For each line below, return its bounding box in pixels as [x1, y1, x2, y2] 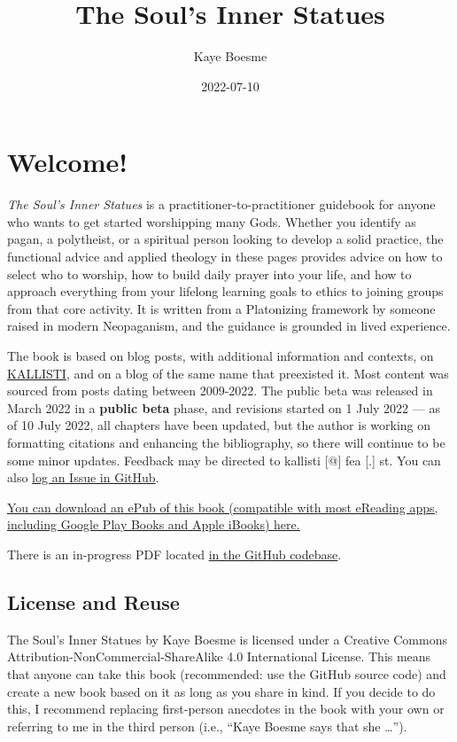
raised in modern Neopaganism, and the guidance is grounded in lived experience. [7, 316, 451, 335]
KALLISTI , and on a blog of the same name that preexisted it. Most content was [7, 363, 449, 382]
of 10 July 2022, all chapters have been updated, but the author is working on [7, 416, 431, 434]
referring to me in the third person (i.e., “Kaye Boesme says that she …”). [7, 716, 407, 735]
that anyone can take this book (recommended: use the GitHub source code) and [7, 664, 446, 683]
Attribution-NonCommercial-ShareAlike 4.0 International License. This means [7, 647, 431, 666]
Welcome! [7, 144, 128, 180]
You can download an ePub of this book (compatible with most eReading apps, [7, 497, 438, 516]
